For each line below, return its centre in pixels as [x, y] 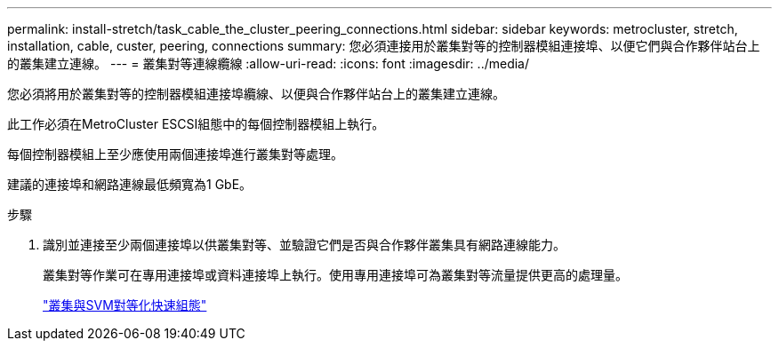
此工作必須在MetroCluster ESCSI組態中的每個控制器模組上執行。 [196, 124]
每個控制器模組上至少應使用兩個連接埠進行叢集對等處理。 [175, 154]
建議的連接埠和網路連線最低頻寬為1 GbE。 [130, 184]
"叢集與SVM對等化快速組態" [125, 305]
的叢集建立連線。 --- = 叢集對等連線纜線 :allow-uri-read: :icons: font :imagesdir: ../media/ [269, 63]
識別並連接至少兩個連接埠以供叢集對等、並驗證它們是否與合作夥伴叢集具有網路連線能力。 [304, 245]
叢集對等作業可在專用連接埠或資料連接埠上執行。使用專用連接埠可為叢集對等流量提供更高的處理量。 [335, 275]
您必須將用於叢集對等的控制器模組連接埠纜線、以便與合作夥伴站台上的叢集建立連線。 [256, 94]
